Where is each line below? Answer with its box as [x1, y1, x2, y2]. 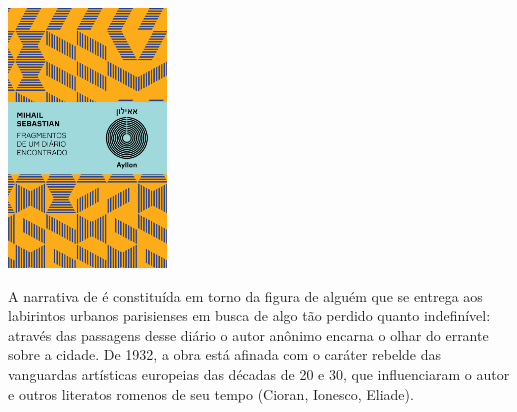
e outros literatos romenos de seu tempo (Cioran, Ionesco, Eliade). [8, 383, 414, 404]
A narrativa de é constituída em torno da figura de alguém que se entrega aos [8, 285, 483, 306]
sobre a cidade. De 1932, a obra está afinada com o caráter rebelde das [8, 344, 442, 365]
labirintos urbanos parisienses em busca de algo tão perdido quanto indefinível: [8, 305, 491, 326]
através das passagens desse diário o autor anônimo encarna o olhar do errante [8, 324, 489, 345]
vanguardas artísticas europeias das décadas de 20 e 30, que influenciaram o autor [8, 364, 510, 385]
